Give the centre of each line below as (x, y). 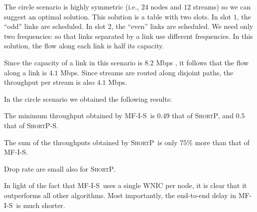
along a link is (26, 72)
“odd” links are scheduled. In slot (55, 26)
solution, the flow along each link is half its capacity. (84, 46)
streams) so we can (222, 6)
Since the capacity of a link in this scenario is (73, 62)
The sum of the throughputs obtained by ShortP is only (91, 142)
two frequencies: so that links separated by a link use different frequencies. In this (128, 36)
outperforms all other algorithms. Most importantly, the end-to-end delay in (120, 195)
